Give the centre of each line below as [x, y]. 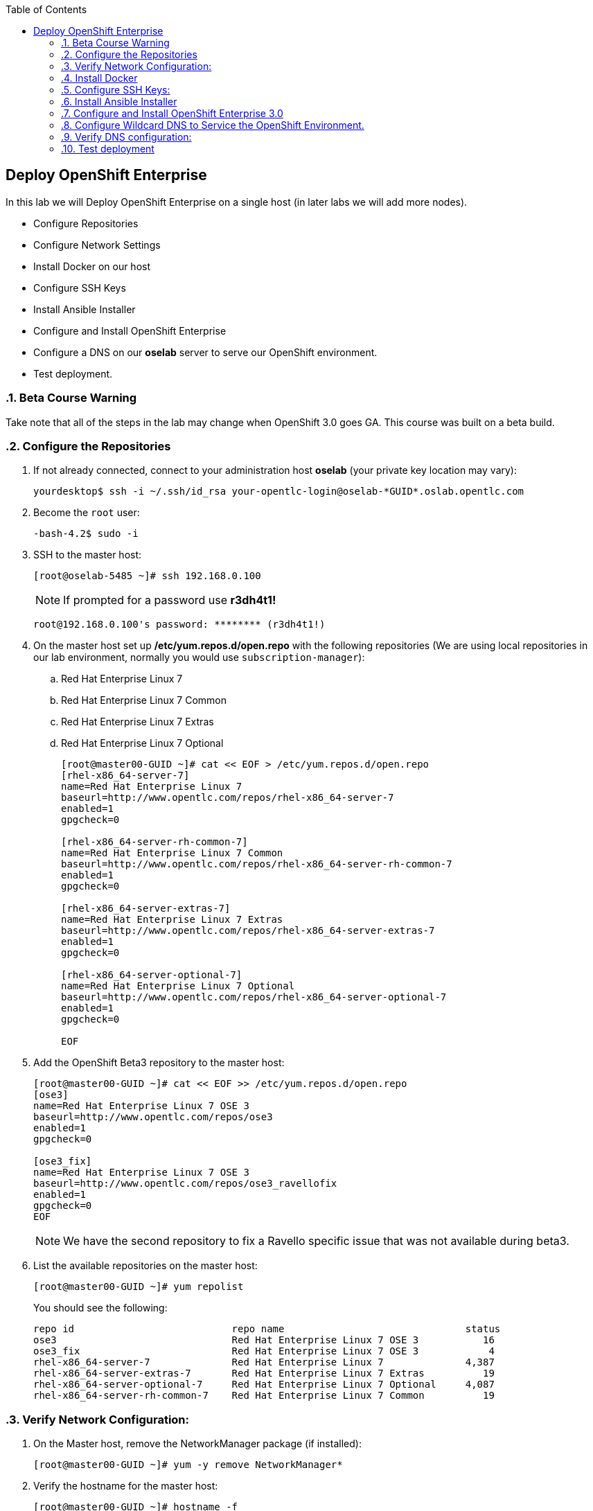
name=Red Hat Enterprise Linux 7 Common [172, 853]
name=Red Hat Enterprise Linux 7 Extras [172, 920]
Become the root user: [87, 513]
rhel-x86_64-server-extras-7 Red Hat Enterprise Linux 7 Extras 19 [264, 1373]
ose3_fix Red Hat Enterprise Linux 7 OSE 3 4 [264, 1351]
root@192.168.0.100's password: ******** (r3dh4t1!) [179, 625]
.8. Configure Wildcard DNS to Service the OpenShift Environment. [213, 125]
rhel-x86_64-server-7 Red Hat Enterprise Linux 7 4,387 [264, 1362]
